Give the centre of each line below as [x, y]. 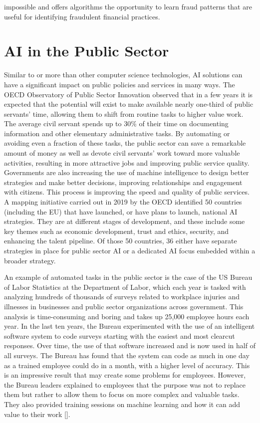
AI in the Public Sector [87, 51]
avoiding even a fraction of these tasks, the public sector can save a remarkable [125, 143]
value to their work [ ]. [37, 414]
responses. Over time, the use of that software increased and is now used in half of [130, 345]
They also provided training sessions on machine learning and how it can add [122, 404]
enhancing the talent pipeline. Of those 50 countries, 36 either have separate [121, 241]
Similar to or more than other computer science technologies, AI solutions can [123, 75]
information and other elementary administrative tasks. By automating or [117, 133]
